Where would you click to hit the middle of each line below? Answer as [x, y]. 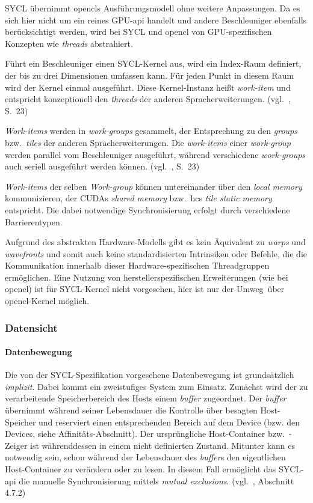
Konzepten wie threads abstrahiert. [69, 43]
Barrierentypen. [34, 221]
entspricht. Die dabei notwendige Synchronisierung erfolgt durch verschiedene [147, 209]
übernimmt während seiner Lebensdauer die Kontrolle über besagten [131, 410]
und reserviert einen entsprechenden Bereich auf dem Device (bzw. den [169, 422]
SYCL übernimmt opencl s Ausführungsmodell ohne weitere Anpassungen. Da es [153, 8]
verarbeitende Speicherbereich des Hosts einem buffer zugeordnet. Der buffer [146, 398]
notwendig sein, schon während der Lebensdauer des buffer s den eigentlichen [145, 457]
